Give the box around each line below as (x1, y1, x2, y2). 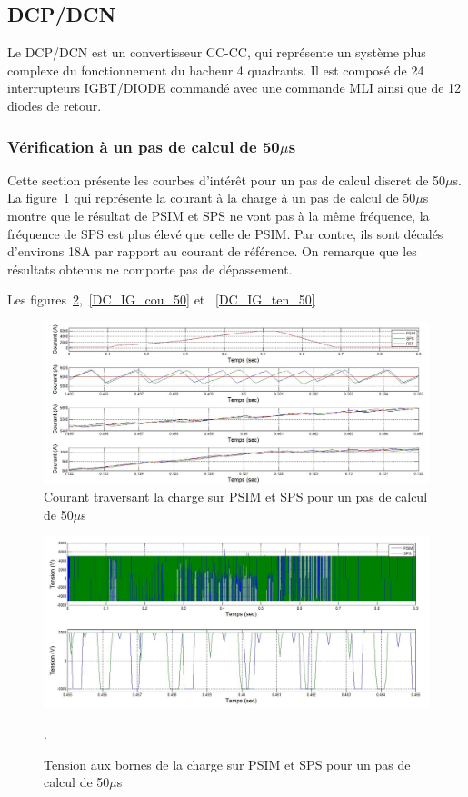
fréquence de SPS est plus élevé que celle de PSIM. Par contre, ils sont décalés (7, 224, 443, 243)
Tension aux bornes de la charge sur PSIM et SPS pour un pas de (44, 754, 411, 773)
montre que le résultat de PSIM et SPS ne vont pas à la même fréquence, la (7, 205, 430, 224)
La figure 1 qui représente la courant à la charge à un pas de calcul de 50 (7, 188, 416, 207)
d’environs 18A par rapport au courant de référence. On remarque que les (7, 242, 417, 261)
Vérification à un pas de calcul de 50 (7, 134, 280, 157)
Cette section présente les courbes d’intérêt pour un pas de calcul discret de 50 (7, 170, 446, 189)
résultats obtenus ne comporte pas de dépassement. (7, 259, 293, 278)
